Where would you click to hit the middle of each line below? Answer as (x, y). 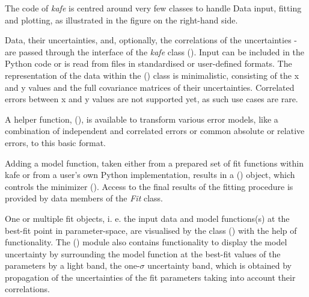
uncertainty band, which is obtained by (219, 265)
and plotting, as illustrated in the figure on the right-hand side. (121, 20)
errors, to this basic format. (55, 142)
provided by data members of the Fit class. (84, 198)
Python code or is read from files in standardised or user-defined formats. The (148, 63)
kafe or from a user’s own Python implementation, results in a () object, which (150, 175)
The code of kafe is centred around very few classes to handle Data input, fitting (153, 8)
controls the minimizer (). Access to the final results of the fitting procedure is (149, 186)
